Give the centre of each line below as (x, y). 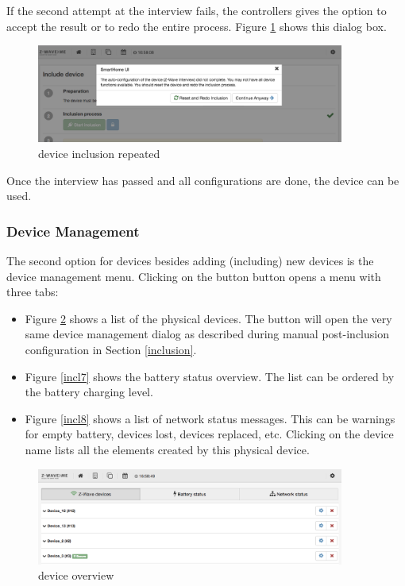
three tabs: (33, 292)
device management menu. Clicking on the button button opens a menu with (194, 276)
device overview (76, 575)
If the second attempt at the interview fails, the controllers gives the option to (197, 10)
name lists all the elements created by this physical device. (167, 449)
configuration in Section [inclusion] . (111, 349)
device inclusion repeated (99, 153)
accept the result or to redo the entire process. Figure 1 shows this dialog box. (197, 26)
